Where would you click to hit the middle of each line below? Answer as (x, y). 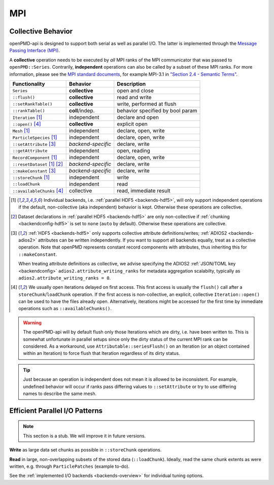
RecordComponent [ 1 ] (35, 158)
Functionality (29, 84)
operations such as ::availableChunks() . (65, 309)
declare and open (138, 117)
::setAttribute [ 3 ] (34, 144)
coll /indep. (82, 111)
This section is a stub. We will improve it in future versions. (84, 436)
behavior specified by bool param (157, 111)
